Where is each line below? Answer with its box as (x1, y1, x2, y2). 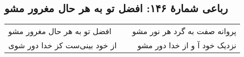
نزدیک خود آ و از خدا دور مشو (137, 39, 237, 51)
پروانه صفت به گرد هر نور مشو (132, 25, 237, 37)
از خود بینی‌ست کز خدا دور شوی (8, 39, 117, 51)
